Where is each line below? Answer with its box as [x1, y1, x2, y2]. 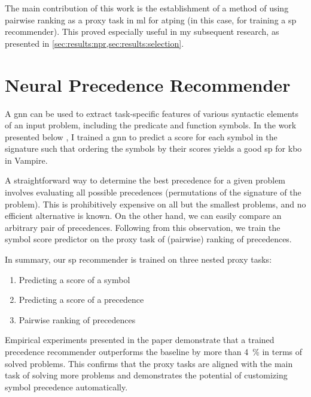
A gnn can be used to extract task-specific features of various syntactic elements [5, 107, 298, 119]
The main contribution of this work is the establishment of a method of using [5, 2, 289, 14]
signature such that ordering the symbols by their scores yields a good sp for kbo [5, 142, 302, 155]
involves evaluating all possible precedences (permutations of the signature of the [5, 186, 301, 198]
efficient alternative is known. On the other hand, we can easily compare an [5, 209, 282, 222]
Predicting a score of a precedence [19, 293, 144, 306]
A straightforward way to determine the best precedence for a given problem [5, 174, 286, 187]
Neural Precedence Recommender [5, 72, 291, 97]
